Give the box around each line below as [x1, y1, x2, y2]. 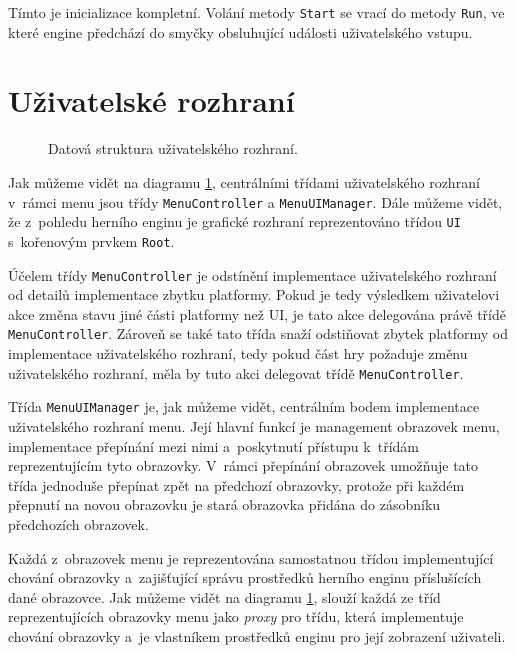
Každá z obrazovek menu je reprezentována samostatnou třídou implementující [8, 547, 494, 568]
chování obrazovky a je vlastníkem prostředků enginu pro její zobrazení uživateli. [8, 625, 506, 646]
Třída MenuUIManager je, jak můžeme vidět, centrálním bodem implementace [8, 396, 480, 417]
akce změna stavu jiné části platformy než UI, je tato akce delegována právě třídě [8, 303, 506, 324]
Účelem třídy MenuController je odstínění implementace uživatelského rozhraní [8, 264, 497, 285]
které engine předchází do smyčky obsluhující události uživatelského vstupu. [8, 21, 473, 42]
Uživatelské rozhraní [8, 80, 295, 121]
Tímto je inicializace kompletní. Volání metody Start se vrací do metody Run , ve [8, 2, 505, 22]
